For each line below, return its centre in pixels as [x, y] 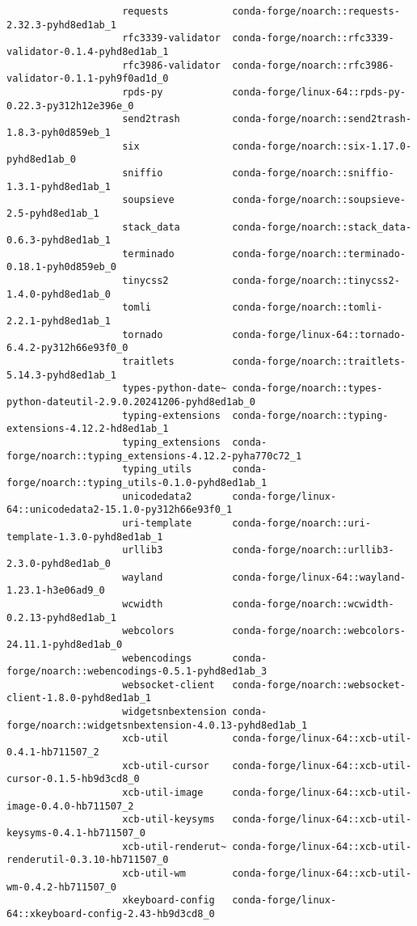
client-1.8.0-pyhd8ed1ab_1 [79, 698]
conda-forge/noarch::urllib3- [313, 550]
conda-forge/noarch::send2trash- [322, 119]
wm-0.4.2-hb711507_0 [62, 887]
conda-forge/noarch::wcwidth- [313, 604]
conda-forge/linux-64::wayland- [319, 577]
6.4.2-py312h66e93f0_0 [67, 348]
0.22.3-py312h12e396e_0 [70, 106]
